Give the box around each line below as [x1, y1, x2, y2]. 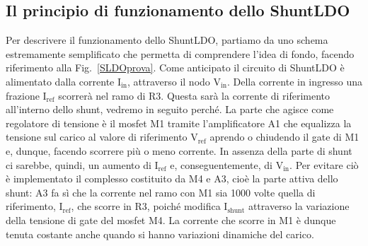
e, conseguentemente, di [170, 157, 272, 172]
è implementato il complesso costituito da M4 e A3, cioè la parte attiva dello [6, 171, 338, 186]
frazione [6, 88, 40, 102]
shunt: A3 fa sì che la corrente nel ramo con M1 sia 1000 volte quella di [6, 184, 316, 199]
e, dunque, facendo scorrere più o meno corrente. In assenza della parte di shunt [6, 143, 352, 158]
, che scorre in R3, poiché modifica [71, 199, 221, 213]
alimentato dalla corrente [6, 74, 115, 88]
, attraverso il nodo [127, 74, 210, 88]
